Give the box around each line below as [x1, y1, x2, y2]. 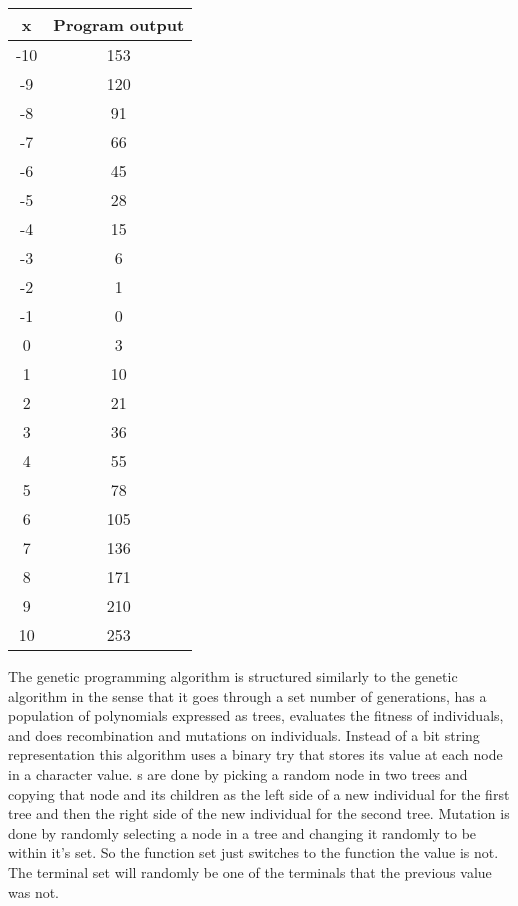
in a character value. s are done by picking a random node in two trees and [8, 763, 468, 784]
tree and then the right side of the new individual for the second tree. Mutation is [8, 803, 510, 824]
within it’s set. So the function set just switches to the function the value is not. [8, 842, 499, 863]
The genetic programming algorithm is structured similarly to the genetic [8, 666, 458, 686]
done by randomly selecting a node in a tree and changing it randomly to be [8, 822, 477, 843]
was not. [8, 881, 60, 902]
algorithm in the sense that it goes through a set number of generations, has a [8, 685, 487, 706]
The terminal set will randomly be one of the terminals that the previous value [8, 861, 492, 882]
